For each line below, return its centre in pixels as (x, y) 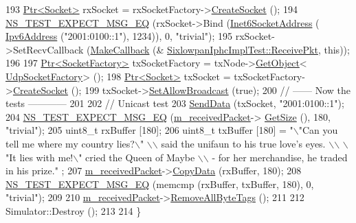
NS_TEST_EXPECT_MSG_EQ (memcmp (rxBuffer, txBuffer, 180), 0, (160, 184)
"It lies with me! (40, 157)
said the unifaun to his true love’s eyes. (243, 143)
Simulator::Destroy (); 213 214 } (74, 210)
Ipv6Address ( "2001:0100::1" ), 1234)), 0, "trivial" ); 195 (119, 36)
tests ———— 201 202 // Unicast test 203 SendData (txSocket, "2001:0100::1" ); (175, 103)
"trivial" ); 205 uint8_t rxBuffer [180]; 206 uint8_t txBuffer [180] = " (149, 130)
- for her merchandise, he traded (280, 157)
